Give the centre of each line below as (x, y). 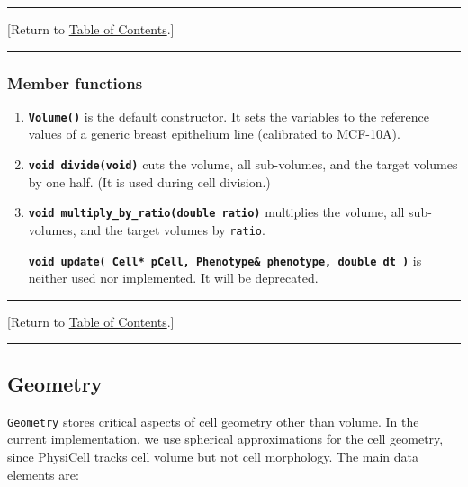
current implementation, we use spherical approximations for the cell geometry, (225, 439)
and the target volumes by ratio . (173, 229)
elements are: (43, 474)
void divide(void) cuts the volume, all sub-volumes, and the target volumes (243, 164)
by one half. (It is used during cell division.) (149, 181)
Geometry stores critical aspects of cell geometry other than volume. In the (213, 421)
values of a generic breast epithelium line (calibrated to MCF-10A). (214, 134)
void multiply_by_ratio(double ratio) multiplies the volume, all (216, 212)
